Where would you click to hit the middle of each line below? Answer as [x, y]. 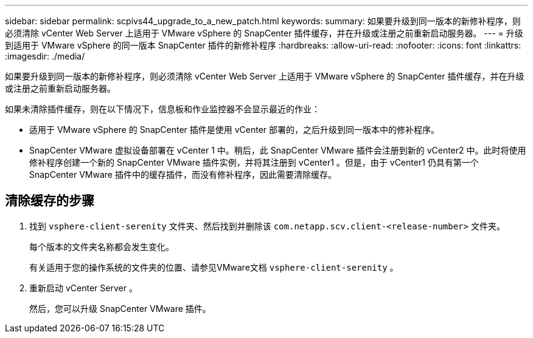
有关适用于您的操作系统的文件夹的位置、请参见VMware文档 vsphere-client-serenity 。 [214, 267]
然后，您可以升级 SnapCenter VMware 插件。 [120, 308]
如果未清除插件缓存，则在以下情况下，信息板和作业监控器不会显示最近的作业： [162, 109]
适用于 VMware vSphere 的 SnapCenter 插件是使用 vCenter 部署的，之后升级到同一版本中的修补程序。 [235, 130]
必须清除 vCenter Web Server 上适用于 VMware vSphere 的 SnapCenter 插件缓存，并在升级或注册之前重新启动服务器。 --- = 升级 [264, 33]
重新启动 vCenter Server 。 [83, 288]
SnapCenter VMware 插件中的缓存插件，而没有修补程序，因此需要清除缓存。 [183, 174]
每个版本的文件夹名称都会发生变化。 [102, 246]
